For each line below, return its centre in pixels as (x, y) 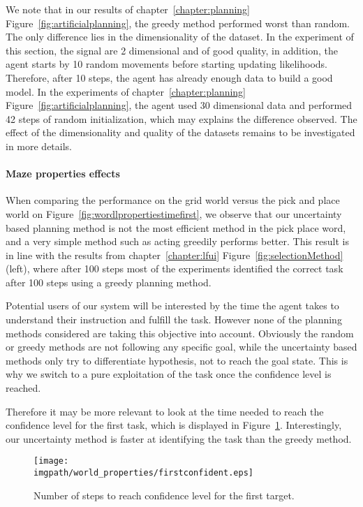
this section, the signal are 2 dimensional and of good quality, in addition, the (172, 50)
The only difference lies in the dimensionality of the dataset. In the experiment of (180, 37)
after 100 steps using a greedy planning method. (109, 282)
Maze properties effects (63, 174)
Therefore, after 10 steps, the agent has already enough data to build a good (169, 77)
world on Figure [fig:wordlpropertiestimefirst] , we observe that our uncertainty (174, 213)
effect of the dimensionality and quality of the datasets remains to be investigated (180, 132)
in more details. (39, 146)
